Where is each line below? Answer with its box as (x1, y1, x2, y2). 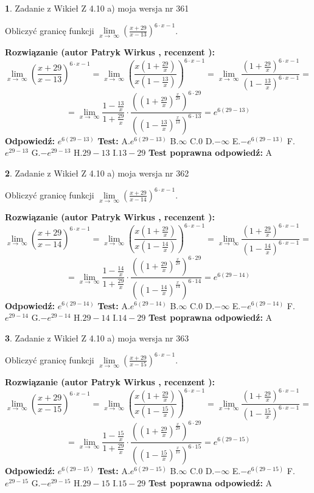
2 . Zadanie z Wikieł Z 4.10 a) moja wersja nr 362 (5, 166, 189, 179)
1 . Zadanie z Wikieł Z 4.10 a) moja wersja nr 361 (5, 2, 189, 14)
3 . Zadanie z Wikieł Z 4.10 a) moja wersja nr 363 (5, 331, 189, 344)
